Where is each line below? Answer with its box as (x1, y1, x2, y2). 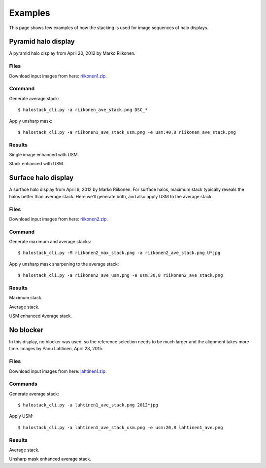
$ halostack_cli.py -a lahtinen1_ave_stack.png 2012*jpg (18, 402, 159, 408)
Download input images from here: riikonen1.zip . (9, 73, 107, 79)
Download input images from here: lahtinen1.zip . (9, 368, 107, 374)
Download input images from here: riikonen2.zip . (9, 216, 108, 222)
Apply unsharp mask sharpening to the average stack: (9, 261, 119, 267)
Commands (9, 380, 38, 387)
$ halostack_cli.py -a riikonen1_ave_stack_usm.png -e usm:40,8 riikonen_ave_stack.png (18, 129, 236, 135)
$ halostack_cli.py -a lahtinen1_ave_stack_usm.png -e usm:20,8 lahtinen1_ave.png (18, 425, 223, 430)
